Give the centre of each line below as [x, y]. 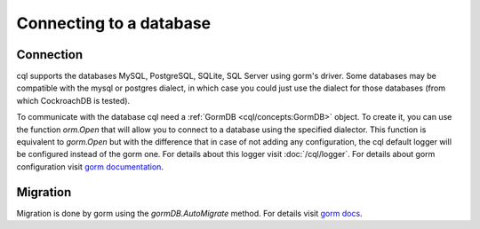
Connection [50, 55]
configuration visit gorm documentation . [90, 166]
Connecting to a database [114, 23]
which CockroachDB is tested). [73, 100]
